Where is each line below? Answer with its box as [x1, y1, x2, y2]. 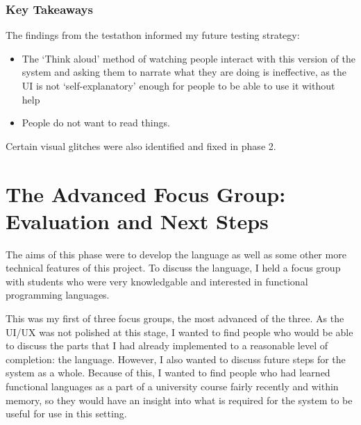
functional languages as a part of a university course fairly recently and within [6, 379, 339, 394]
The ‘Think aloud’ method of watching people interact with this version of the [22, 51, 355, 65]
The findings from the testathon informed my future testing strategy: [6, 28, 300, 42]
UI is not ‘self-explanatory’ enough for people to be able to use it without [22, 78, 335, 92]
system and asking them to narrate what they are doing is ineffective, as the [22, 65, 346, 79]
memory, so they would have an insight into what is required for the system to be [6, 392, 353, 407]
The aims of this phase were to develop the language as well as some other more [6, 247, 346, 261]
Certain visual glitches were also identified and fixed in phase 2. [6, 138, 276, 153]
